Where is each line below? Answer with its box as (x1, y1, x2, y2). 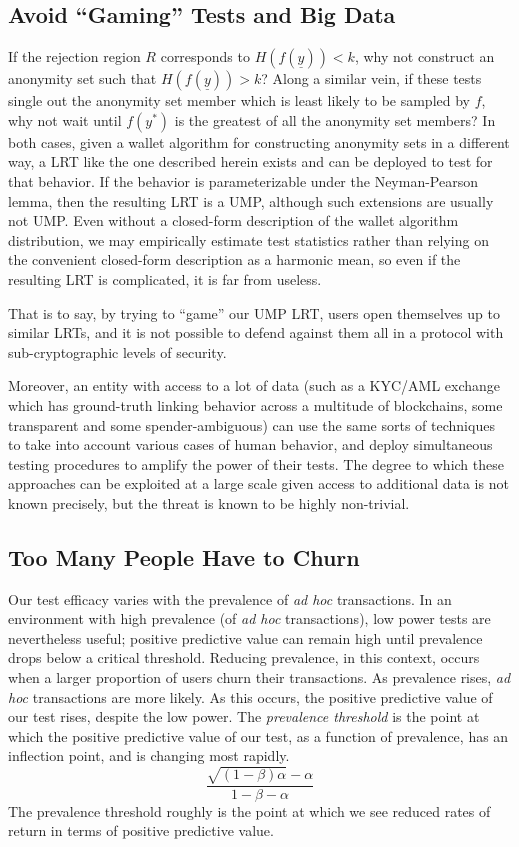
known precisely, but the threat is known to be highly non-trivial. (8, 492, 410, 513)
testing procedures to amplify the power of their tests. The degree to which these (8, 453, 504, 474)
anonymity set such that (8, 68, 157, 89)
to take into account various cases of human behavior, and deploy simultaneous (8, 434, 493, 455)
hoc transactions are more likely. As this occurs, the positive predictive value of (8, 686, 493, 707)
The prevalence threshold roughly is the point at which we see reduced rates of (8, 800, 491, 821)
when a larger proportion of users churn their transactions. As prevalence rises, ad (8, 667, 511, 688)
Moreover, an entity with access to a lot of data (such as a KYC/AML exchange (8, 375, 501, 396)
